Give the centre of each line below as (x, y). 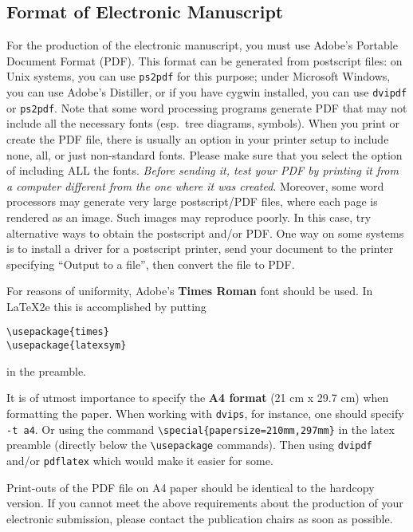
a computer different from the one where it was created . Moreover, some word (195, 185)
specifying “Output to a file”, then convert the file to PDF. (151, 264)
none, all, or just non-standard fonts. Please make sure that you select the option (205, 154)
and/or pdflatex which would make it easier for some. (140, 460)
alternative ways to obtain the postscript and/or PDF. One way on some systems (205, 233)
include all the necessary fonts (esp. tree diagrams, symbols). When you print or (203, 123)
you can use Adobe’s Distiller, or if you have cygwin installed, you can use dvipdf (207, 92)
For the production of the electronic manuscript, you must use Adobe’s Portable (202, 45)
